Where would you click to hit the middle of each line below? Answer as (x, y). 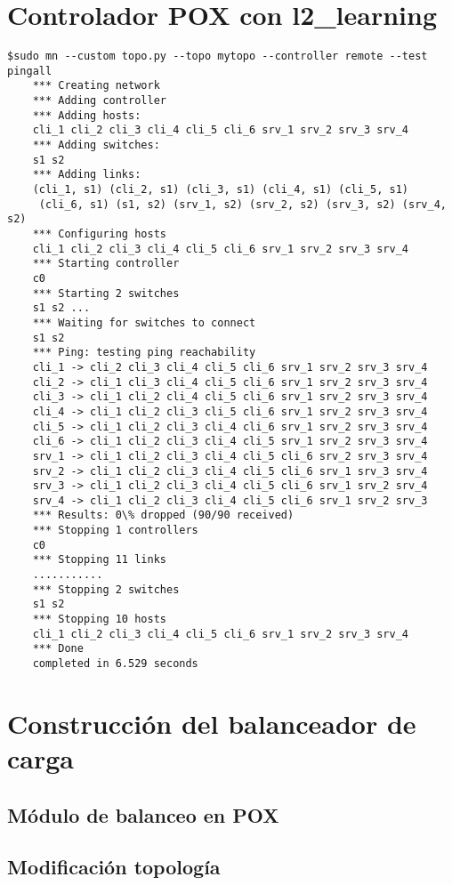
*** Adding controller (99, 101)
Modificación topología (114, 867)
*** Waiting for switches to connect (144, 322)
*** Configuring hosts (99, 234)
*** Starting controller (106, 264)
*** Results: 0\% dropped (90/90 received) (163, 515)
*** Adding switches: (96, 145)
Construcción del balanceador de (212, 723)
